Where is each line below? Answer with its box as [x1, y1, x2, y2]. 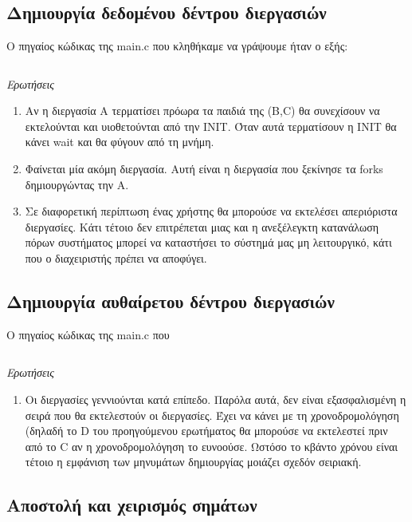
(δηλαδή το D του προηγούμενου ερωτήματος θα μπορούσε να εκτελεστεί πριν [25, 422, 388, 439]
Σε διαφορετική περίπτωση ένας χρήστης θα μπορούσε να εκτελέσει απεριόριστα [25, 203, 398, 219]
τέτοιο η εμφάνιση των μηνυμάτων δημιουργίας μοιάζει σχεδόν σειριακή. [25, 453, 362, 470]
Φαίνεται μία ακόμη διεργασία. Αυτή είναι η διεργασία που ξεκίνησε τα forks [25, 160, 383, 176]
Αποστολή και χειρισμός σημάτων [6, 492, 257, 517]
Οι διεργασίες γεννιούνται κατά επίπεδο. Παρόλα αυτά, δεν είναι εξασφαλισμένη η [25, 390, 406, 407]
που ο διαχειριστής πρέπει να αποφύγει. [25, 249, 207, 266]
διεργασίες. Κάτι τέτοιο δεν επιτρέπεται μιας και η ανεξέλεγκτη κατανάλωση [25, 218, 379, 235]
